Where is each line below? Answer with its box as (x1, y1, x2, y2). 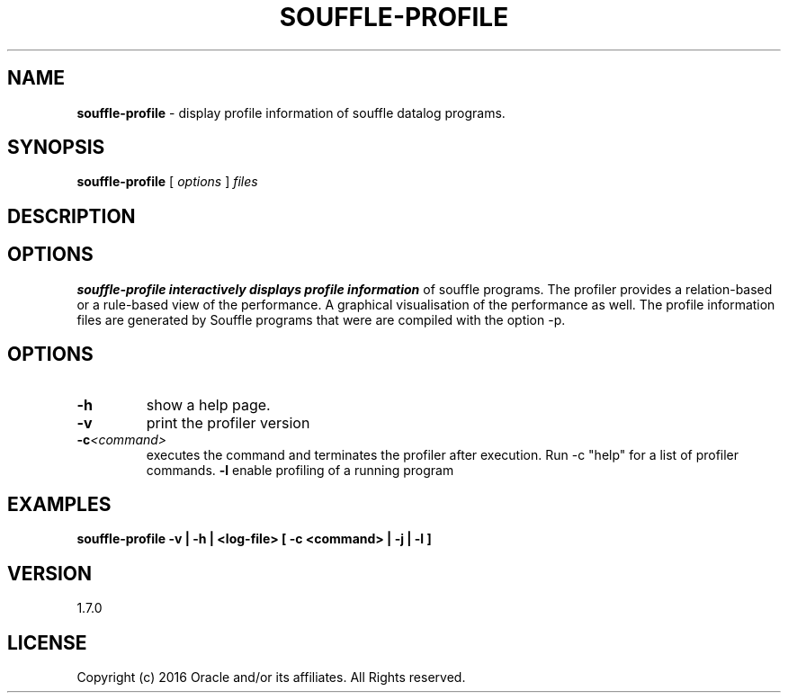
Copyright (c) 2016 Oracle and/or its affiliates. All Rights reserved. (76, 669, 466, 686)
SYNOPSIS (7, 136, 105, 159)
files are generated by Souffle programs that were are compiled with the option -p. (76, 311, 566, 328)
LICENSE (7, 631, 87, 654)
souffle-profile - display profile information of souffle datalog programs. (76, 104, 506, 121)
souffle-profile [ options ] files (76, 174, 258, 190)
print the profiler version (146, 413, 310, 432)
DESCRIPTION (7, 204, 136, 228)
